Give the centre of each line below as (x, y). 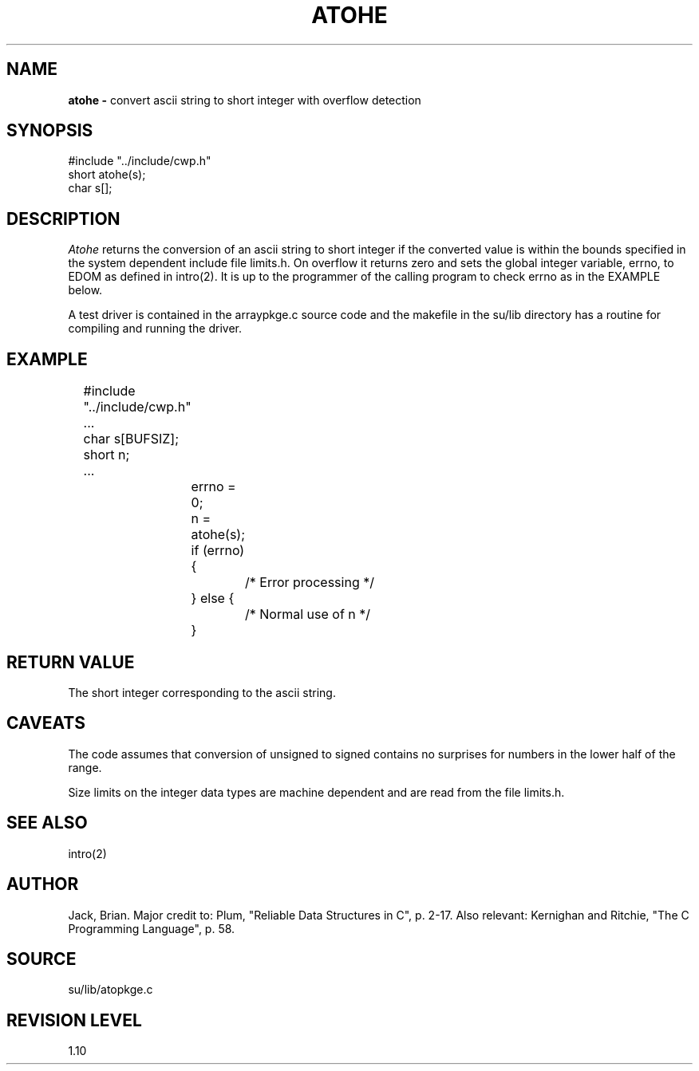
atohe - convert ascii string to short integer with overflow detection (245, 100)
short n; (107, 455)
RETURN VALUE (71, 662)
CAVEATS (46, 723)
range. (85, 767)
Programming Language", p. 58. (152, 928)
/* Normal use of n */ (308, 614)
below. (85, 290)
